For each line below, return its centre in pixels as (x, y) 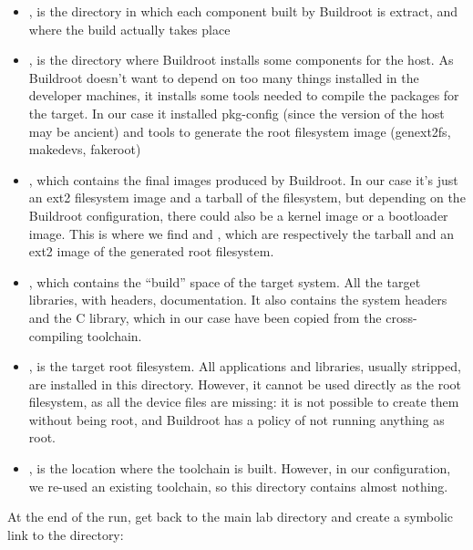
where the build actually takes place (129, 29)
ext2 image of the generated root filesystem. (151, 251)
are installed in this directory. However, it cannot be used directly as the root (245, 384)
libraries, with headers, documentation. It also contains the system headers (238, 300)
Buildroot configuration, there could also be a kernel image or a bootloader (238, 215)
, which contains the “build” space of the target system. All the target (225, 281)
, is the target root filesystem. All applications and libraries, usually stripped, (245, 366)
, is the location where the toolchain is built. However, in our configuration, (240, 468)
